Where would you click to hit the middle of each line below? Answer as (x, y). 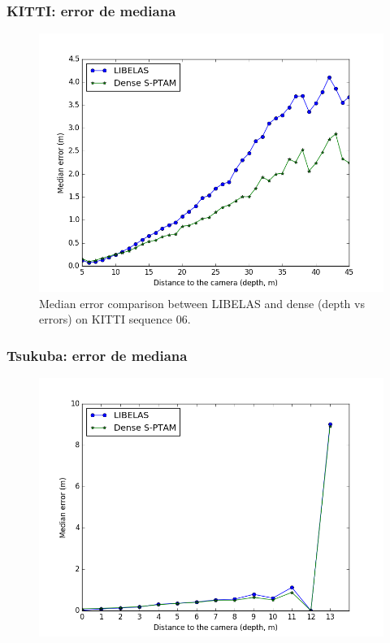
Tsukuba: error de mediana (97, 355)
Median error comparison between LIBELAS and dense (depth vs (202, 303)
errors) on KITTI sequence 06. (115, 319)
